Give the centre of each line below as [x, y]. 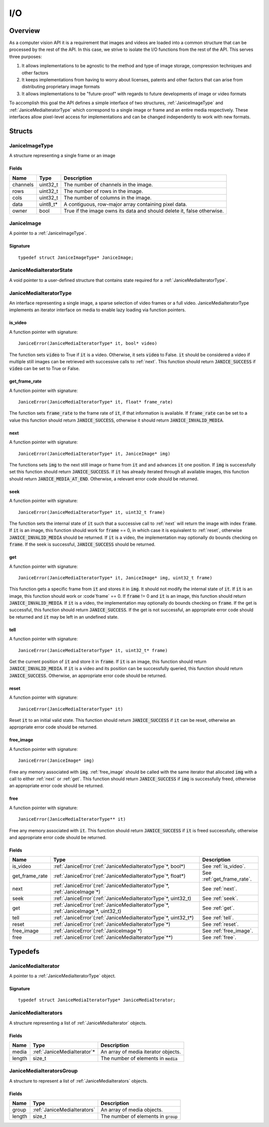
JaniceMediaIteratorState [41, 270]
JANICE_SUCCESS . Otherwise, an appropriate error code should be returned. [88, 676]
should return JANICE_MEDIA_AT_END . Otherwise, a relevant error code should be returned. [104, 478]
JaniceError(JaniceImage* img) [56, 761]
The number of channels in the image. [108, 185]
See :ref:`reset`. [220, 924]
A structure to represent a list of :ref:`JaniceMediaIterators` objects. [78, 1081]
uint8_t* [48, 204]
